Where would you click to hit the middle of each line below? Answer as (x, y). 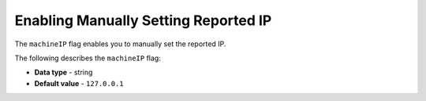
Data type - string (64, 72)
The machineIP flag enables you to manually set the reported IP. (120, 44)
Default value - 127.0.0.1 (79, 83)
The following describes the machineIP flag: (88, 58)
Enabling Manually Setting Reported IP (143, 20)
